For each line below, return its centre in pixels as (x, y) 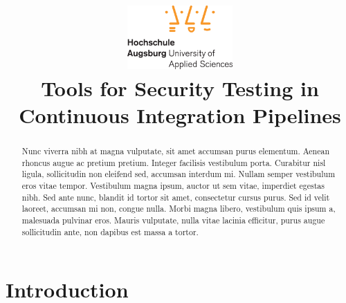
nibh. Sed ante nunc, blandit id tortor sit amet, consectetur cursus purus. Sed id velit (176, 197)
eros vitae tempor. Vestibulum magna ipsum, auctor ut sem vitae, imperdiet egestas (173, 186)
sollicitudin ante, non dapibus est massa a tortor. (110, 231)
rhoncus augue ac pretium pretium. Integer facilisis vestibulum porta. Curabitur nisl (174, 162)
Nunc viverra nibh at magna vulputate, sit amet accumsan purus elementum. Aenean (176, 151)
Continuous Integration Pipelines (180, 115)
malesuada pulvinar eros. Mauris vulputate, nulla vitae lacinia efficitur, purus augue (173, 220)
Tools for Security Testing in (180, 88)
